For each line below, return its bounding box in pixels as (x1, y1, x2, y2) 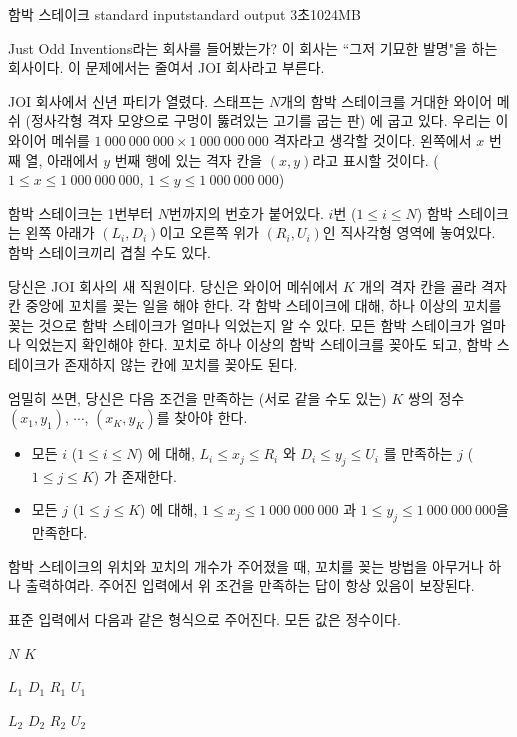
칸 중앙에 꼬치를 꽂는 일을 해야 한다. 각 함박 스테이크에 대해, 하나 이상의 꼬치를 (8, 295, 502, 316)
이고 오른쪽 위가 (159, 222, 259, 243)
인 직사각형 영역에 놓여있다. (322, 222, 496, 243)
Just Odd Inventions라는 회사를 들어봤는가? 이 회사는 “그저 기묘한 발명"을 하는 (8, 37, 498, 58)
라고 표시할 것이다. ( (312, 149, 439, 170)
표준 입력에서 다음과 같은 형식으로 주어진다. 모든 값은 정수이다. (8, 609, 401, 630)
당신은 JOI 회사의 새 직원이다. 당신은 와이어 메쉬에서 (8, 275, 339, 296)
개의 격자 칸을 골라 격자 (359, 275, 507, 296)
